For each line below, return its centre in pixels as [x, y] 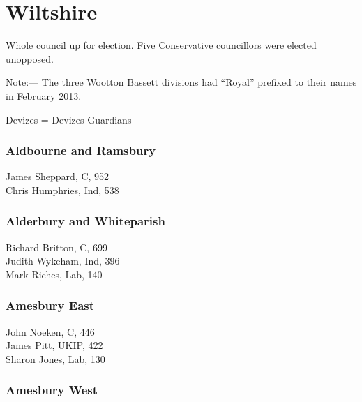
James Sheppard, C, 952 [58, 176]
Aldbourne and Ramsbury [81, 150]
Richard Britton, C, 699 [56, 247]
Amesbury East [50, 305]
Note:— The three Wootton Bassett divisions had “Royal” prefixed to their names [181, 82]
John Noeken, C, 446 [50, 331]
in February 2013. [44, 95]
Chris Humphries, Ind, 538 [62, 189]
